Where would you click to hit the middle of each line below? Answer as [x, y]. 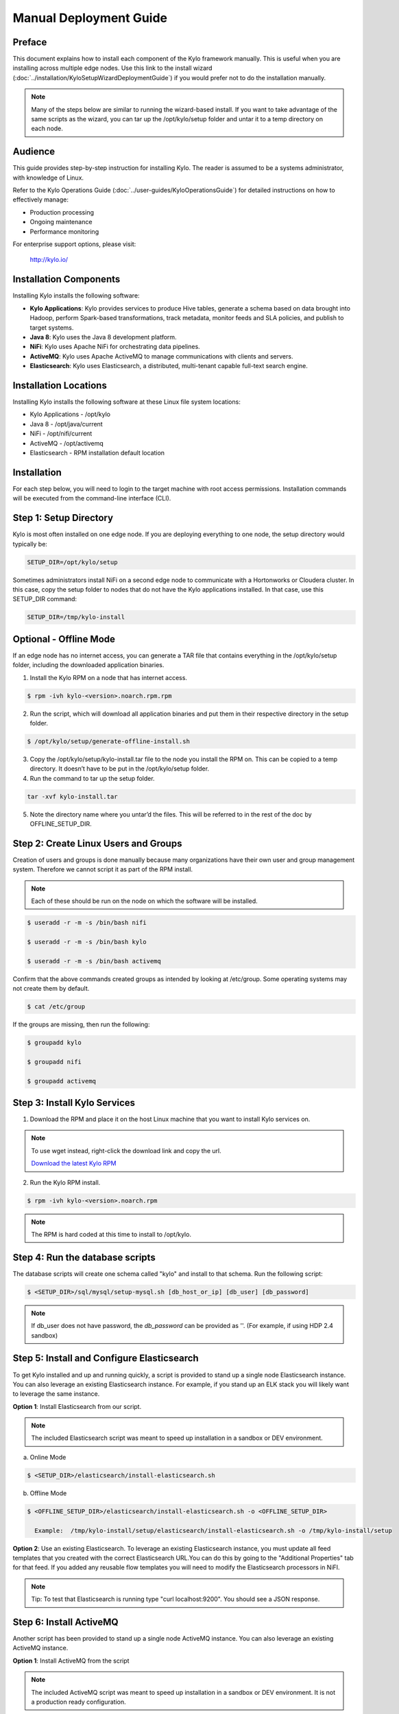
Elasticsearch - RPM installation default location [97, 452]
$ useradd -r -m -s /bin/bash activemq [94, 961]
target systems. [52, 327]
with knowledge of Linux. [48, 178]
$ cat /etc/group [56, 1007]
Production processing [62, 212]
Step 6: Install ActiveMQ [66, 1622]
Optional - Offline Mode [64, 639]
